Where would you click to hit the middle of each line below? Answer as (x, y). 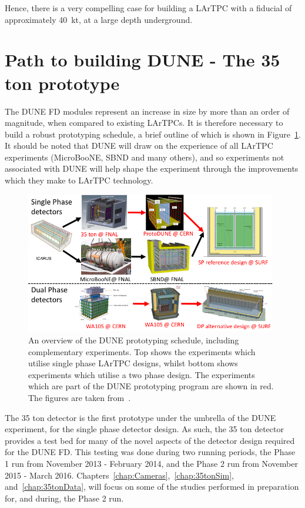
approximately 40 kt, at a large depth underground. (99, 19)
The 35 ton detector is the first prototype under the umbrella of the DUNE (140, 417)
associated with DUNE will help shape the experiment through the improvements (152, 168)
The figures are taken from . (80, 397)
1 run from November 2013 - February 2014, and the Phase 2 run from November (151, 463)
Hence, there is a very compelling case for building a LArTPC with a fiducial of (148, 8)
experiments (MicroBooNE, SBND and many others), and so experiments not (145, 157)
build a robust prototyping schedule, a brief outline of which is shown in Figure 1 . (153, 134)
